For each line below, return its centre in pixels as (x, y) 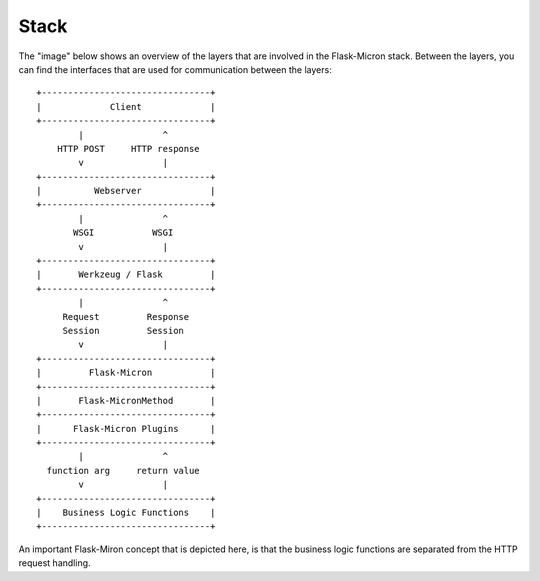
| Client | (126, 106)
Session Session (123, 330)
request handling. (54, 563)
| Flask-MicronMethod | (126, 400)
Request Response (126, 316)
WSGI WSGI (123, 233)
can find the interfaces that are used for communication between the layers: (175, 69)
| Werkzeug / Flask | (126, 274)
